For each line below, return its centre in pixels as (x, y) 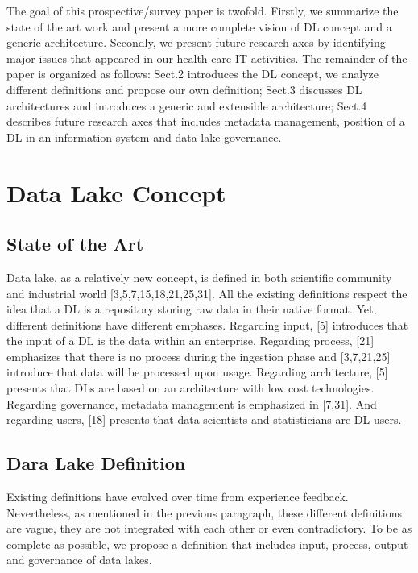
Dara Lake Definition (96, 463)
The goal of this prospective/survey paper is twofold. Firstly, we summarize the (203, 10)
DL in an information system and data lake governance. (144, 137)
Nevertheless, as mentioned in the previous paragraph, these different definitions (205, 512)
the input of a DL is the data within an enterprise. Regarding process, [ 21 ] (190, 340)
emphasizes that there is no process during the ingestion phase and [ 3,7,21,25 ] (199, 356)
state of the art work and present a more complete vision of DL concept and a (199, 26)
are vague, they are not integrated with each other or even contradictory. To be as (209, 528)
